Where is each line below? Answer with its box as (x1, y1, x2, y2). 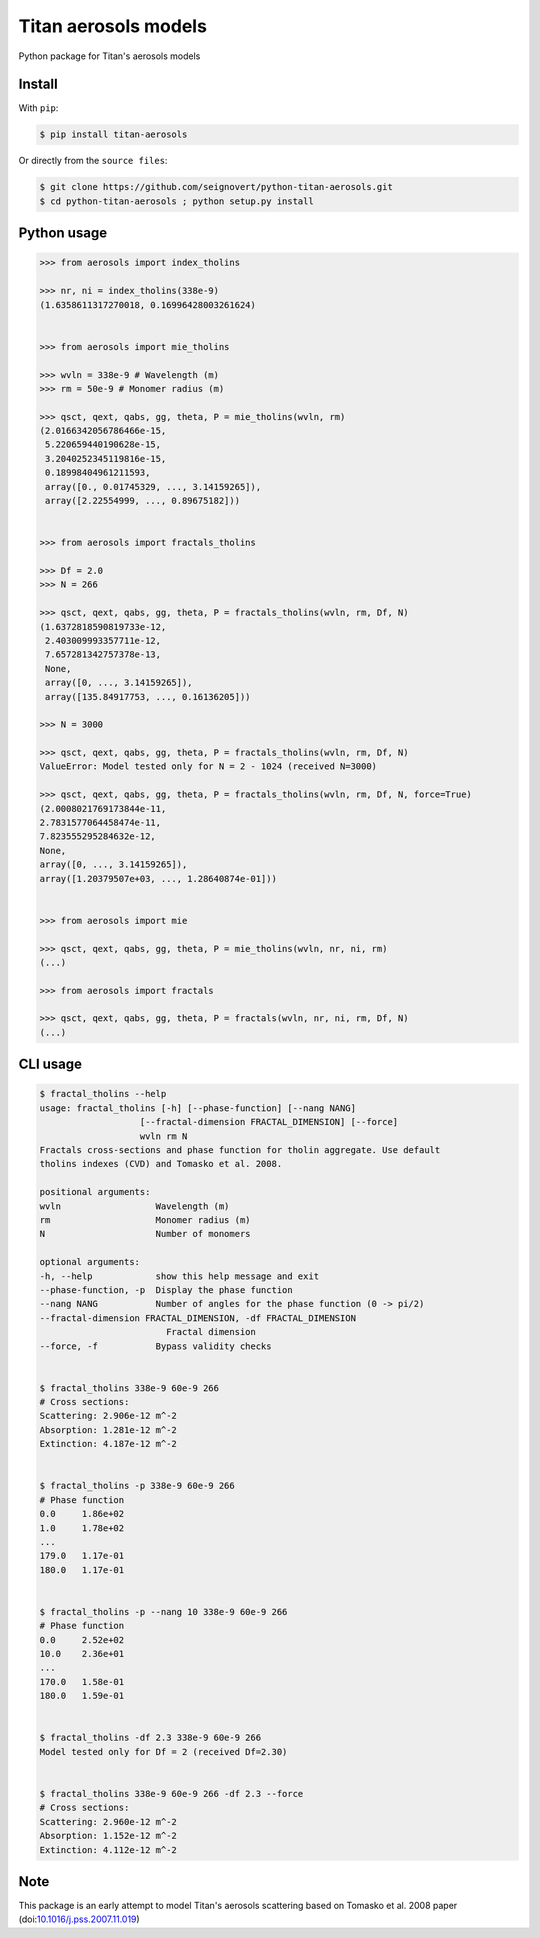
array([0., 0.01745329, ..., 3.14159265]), (45, 481, 262, 492)
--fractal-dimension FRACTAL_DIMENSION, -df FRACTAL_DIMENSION (39, 1312, 357, 1324)
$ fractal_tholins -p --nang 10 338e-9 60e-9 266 (39, 1606, 288, 1617)
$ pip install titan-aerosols (39, 129, 188, 140)
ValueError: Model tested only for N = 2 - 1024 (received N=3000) (39, 761, 378, 772)
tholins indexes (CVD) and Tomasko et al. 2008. (39, 1158, 283, 1170)
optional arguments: (39, 1256, 140, 1268)
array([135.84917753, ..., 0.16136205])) (45, 691, 251, 702)
